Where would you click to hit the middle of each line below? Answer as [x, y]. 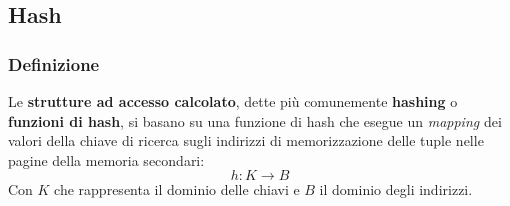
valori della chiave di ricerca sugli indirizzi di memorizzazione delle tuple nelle [246, 140]
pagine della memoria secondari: [106, 159]
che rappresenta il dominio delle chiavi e [177, 189]
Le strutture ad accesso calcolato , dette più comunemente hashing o [233, 101]
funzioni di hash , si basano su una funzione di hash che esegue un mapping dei [255, 120]
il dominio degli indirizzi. [396, 189]
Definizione [54, 63]
